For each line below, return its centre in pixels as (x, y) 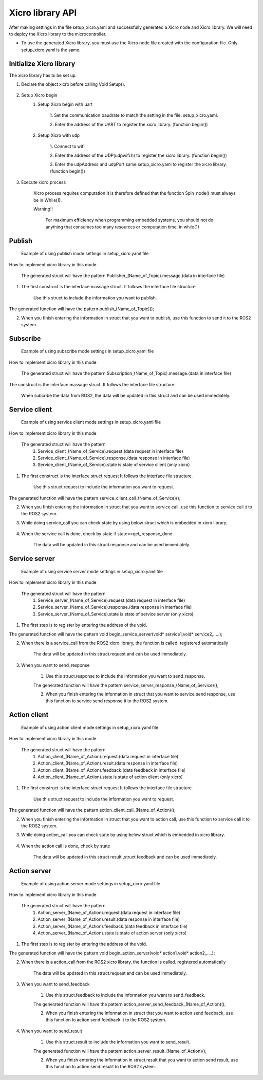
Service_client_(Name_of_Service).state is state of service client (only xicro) (114, 465)
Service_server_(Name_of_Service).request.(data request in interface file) (111, 600)
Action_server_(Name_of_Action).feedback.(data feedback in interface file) (113, 926)
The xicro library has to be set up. (43, 75)
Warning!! (43, 209)
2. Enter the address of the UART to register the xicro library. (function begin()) (129, 124)
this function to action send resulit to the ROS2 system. (101, 1067)
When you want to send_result (52, 1031)
